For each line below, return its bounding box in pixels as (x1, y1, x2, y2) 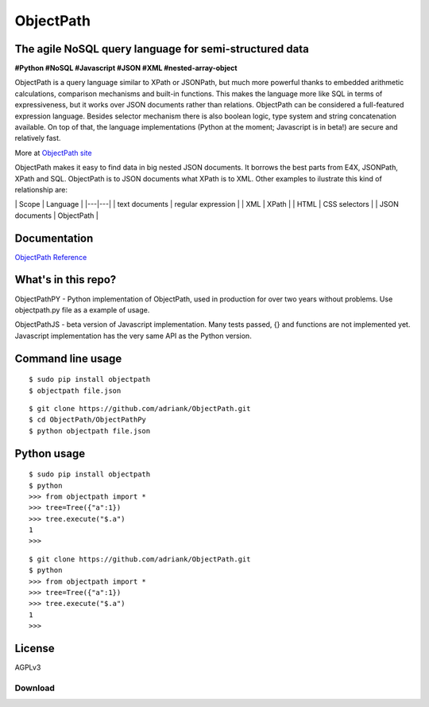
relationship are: (14, 185, 68, 194)
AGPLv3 (14, 662, 41, 672)
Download (14, 682, 56, 693)
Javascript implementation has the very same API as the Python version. (14, 331, 252, 340)
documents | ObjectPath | (14, 211, 99, 220)
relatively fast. (14, 134, 61, 143)
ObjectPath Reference (14, 252, 87, 262)
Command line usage (14, 352, 122, 365)
